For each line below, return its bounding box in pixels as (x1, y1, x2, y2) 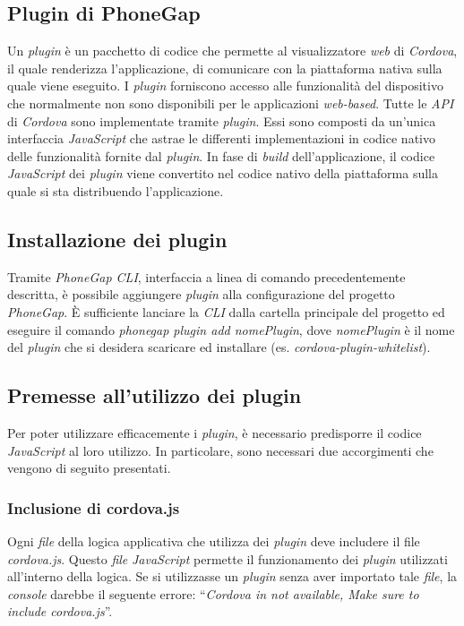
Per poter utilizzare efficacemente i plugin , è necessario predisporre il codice (7, 423, 422, 442)
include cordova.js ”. (7, 602, 113, 621)
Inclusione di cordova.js (7, 496, 180, 519)
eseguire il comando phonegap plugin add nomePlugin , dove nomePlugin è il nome (7, 320, 455, 339)
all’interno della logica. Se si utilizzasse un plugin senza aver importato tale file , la (7, 567, 458, 586)
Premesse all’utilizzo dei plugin (7, 382, 302, 409)
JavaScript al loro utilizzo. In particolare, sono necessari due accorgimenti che (7, 441, 434, 459)
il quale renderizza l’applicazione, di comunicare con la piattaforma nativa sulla (7, 58, 443, 77)
